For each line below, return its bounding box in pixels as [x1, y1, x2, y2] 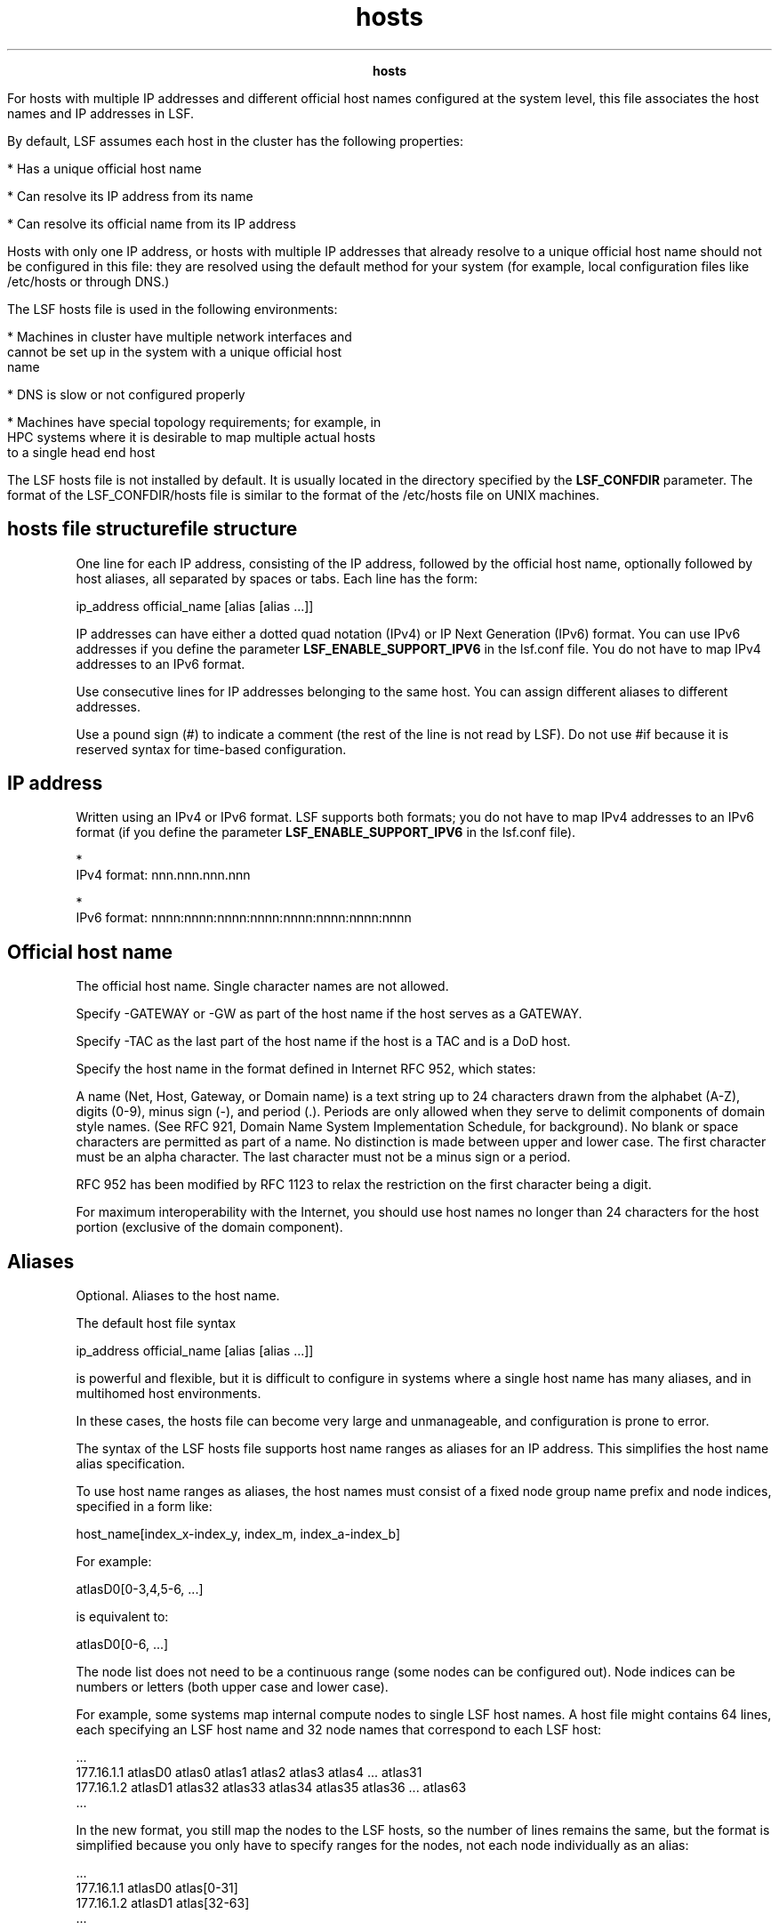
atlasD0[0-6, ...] [76, 1636, 169, 1653]
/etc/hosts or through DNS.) [7, 273, 170, 289]
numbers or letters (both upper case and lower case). [76, 1679, 389, 1695]
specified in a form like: [76, 1499, 213, 1515]
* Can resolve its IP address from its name [7, 188, 253, 204]
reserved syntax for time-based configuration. [76, 741, 347, 757]
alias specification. [76, 1456, 185, 1472]
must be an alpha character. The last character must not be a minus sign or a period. [76, 1149, 571, 1165]
